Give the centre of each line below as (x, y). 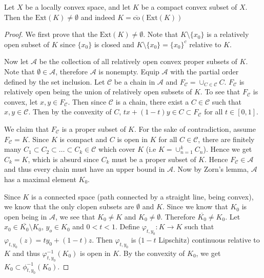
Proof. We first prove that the (51, 34)
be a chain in (135, 81)
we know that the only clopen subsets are (69, 206)
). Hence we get (228, 149)
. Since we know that (195, 206)
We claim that (27, 128)
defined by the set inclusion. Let (55, 81)
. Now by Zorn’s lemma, (211, 169)
